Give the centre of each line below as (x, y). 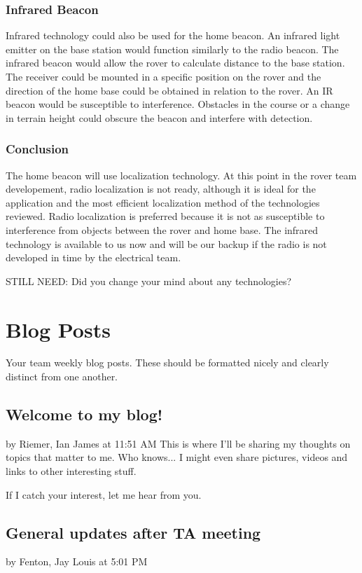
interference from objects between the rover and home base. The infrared (162, 229)
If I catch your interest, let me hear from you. (104, 494)
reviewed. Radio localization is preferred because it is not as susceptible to (165, 216)
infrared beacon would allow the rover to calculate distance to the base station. (175, 63)
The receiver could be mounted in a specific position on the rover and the (163, 76)
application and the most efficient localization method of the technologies (163, 202)
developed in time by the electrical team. (93, 257)
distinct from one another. (62, 377)
